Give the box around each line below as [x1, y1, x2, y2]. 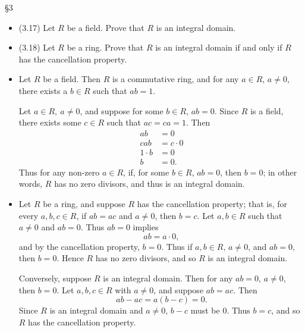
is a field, [250, 104, 284, 117]
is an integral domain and [49, 304, 143, 317]
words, [18, 177, 43, 190]
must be [190, 304, 220, 317]
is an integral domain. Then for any [103, 272, 233, 284]
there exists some [18, 116, 81, 129]
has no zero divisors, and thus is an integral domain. [54, 177, 245, 190]
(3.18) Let [18, 41, 55, 54]
